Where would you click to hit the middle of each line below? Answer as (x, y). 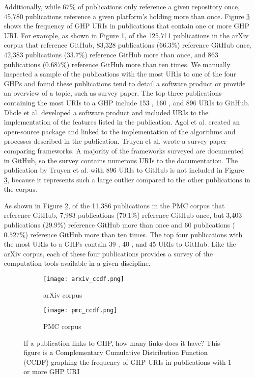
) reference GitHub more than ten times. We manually (148, 64)
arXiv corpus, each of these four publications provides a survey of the (108, 253)
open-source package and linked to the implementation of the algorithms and (120, 131)
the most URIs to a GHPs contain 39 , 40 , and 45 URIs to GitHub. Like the (120, 244)
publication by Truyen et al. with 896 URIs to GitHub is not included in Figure (124, 170)
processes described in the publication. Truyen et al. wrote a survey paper (115, 141)
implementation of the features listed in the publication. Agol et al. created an (122, 122)
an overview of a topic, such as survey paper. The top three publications (113, 93)
